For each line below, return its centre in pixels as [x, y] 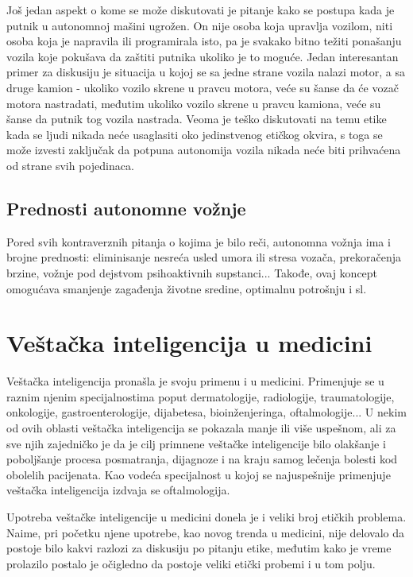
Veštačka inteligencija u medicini [189, 343]
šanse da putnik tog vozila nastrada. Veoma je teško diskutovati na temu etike [197, 119]
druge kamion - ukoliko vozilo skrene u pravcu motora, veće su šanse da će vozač [203, 87]
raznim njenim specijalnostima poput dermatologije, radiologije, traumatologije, [201, 396]
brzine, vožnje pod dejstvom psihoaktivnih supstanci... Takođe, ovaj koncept [192, 272]
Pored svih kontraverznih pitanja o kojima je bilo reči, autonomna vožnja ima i [199, 241]
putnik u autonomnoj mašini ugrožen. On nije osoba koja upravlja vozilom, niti [200, 25]
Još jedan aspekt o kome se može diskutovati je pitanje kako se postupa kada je [201, 10]
